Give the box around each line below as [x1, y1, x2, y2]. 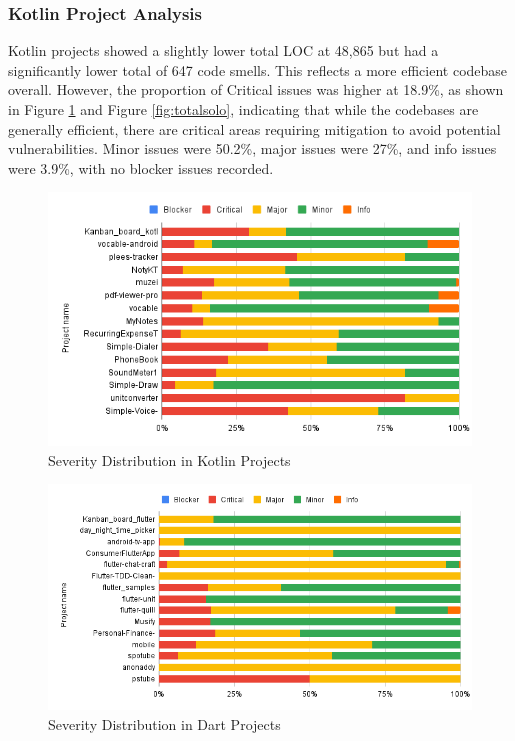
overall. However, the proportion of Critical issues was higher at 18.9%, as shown [8, 79, 504, 100]
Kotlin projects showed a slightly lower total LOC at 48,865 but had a [8, 40, 439, 61]
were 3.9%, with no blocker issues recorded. [8, 157, 274, 178]
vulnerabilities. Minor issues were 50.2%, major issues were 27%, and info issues [8, 138, 497, 159]
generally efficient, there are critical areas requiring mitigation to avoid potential [8, 118, 501, 139]
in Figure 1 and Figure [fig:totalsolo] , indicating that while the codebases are [8, 99, 479, 119]
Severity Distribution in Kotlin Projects [48, 449, 291, 470]
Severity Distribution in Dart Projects [48, 713, 281, 734]
